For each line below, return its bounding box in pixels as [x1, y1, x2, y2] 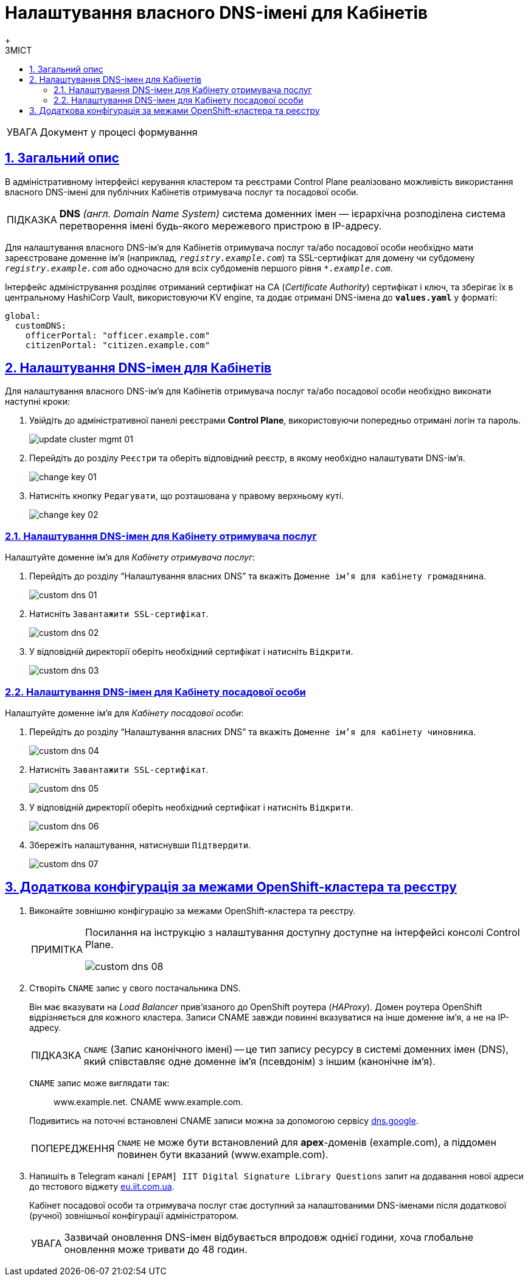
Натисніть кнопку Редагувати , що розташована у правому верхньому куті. [29, 490, 344, 501]
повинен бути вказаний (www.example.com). [117, 1148, 328, 1161]
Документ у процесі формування [40, 125, 198, 138]
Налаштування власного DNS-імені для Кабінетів [5, 2, 428, 23]
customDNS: [15, 320, 67, 330]
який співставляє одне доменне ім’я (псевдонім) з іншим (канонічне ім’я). [83, 1055, 436, 1067]
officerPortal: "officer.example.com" [25, 330, 210, 340]
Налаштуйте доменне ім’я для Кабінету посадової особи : [5, 707, 244, 718]
